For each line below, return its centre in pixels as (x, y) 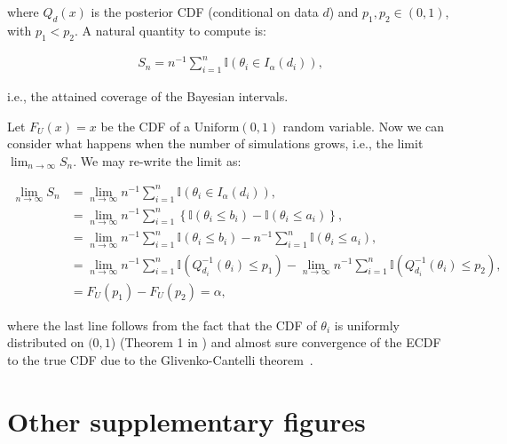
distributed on (46, 342)
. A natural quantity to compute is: (170, 30)
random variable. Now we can (364, 126)
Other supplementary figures (186, 420)
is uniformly (367, 325)
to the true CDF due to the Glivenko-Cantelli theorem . (160, 359)
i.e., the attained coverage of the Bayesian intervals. (148, 95)
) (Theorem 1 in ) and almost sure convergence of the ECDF (276, 342)
